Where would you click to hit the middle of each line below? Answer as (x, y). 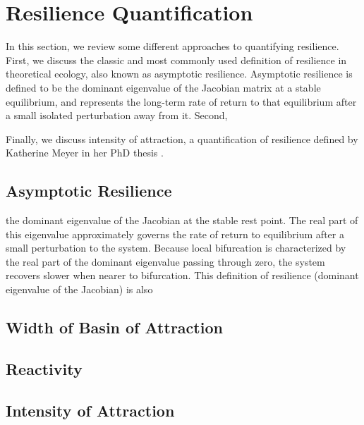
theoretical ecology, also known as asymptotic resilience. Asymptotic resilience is (179, 74)
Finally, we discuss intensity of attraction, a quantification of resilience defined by (182, 138)
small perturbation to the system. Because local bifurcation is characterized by (176, 248)
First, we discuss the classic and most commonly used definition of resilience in (176, 60)
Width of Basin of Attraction (114, 327)
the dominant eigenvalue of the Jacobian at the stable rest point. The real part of (182, 220)
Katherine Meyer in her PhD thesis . (85, 153)
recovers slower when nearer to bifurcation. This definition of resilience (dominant (182, 275)
